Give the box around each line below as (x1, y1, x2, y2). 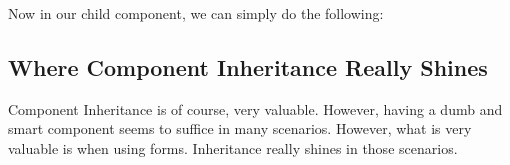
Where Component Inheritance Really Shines (8, 51, 488, 82)
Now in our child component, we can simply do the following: (8, 3, 384, 23)
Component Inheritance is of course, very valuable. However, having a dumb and (8, 98, 503, 119)
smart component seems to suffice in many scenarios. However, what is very (8, 118, 472, 139)
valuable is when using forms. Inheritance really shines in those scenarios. (8, 137, 458, 158)
